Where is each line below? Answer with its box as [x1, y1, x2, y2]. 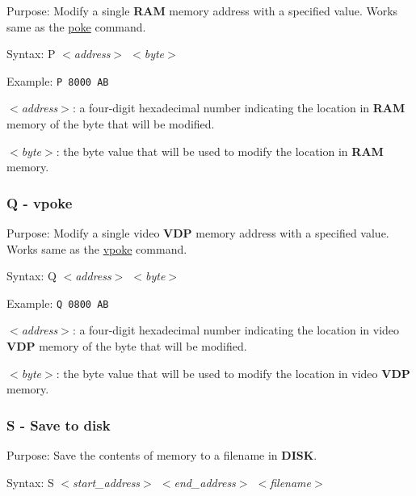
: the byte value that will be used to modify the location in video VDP [56, 364, 410, 381]
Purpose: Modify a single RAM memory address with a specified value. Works [6, 2, 398, 19]
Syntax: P [6, 45, 56, 62]
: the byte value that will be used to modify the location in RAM [56, 142, 384, 159]
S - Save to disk [6, 414, 111, 435]
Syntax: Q [6, 267, 57, 284]
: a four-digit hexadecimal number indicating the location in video [72, 322, 400, 338]
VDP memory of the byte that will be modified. [6, 338, 247, 355]
